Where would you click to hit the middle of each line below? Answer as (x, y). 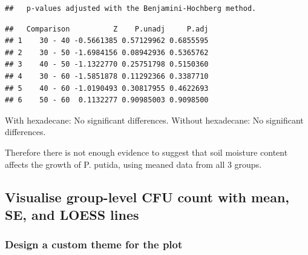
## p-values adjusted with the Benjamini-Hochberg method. (131, 8)
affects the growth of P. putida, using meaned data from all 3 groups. (133, 164)
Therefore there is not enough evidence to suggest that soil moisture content (146, 152)
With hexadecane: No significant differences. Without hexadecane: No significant (154, 120)
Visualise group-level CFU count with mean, (147, 197)
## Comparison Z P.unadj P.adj (107, 29)
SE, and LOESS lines (72, 214)
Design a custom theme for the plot (94, 244)
